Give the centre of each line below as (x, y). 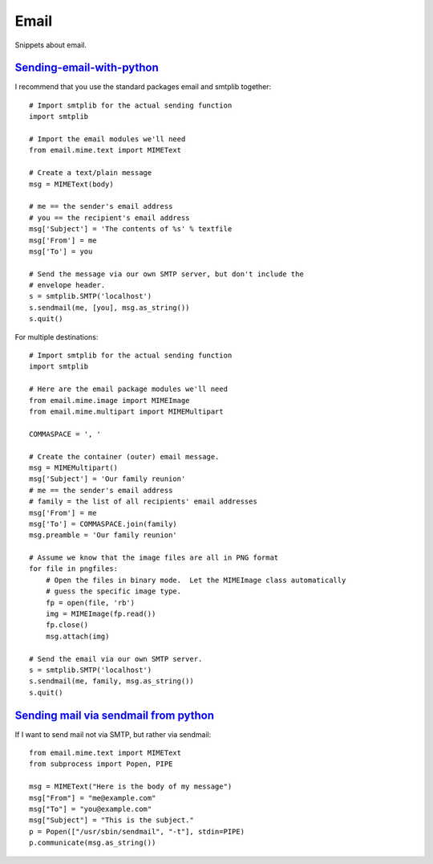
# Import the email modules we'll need (107, 139)
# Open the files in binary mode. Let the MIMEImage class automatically (196, 580)
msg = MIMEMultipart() (74, 467)
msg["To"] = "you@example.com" (91, 809)
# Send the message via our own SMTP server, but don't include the (166, 274)
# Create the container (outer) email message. (124, 456)
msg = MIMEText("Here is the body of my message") (131, 787)
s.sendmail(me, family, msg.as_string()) (111, 681)
